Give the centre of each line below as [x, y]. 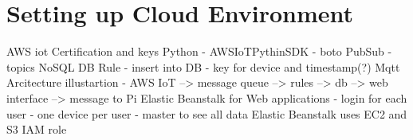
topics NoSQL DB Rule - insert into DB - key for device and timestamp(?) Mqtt [203, 66]
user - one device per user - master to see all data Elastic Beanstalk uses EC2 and [207, 113]
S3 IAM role [37, 129]
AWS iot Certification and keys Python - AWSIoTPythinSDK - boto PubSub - [199, 51]
